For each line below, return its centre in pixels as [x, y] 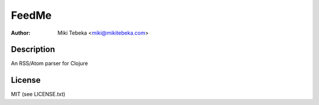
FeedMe [31, 15]
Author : [21, 33]
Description [33, 50]
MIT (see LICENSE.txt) [38, 94]
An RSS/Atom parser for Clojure [49, 63]
